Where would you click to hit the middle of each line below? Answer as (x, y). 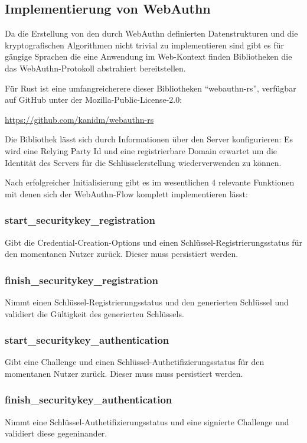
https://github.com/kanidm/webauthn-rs (79, 119)
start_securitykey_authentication (87, 340)
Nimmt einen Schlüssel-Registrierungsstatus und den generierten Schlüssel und (147, 302)
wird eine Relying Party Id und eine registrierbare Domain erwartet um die (141, 150)
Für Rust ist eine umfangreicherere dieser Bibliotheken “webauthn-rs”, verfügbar (151, 88)
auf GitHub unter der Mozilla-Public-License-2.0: (94, 100)
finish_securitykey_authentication (89, 400)
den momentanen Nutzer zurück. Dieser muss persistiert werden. (122, 254)
